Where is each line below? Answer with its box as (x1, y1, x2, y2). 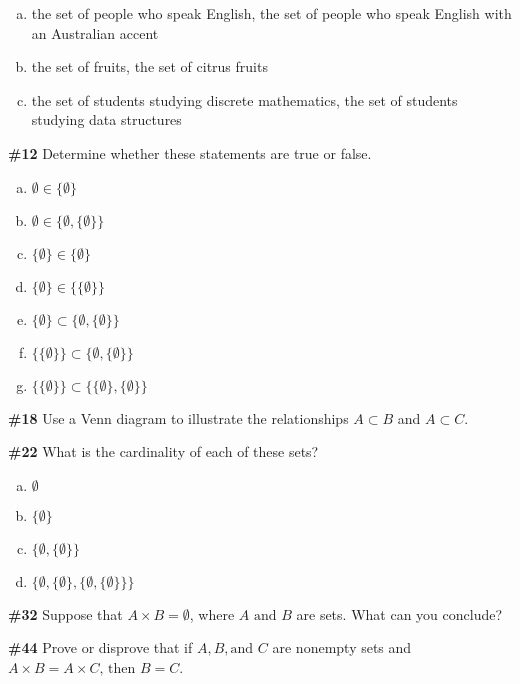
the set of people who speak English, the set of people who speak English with (31, 3, 512, 23)
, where (189, 603, 235, 624)
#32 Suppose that (8, 603, 123, 624)
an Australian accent (31, 22, 159, 43)
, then (99, 661, 136, 676)
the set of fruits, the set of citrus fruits (31, 56, 268, 77)
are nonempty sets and (272, 637, 412, 658)
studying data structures (31, 109, 182, 130)
